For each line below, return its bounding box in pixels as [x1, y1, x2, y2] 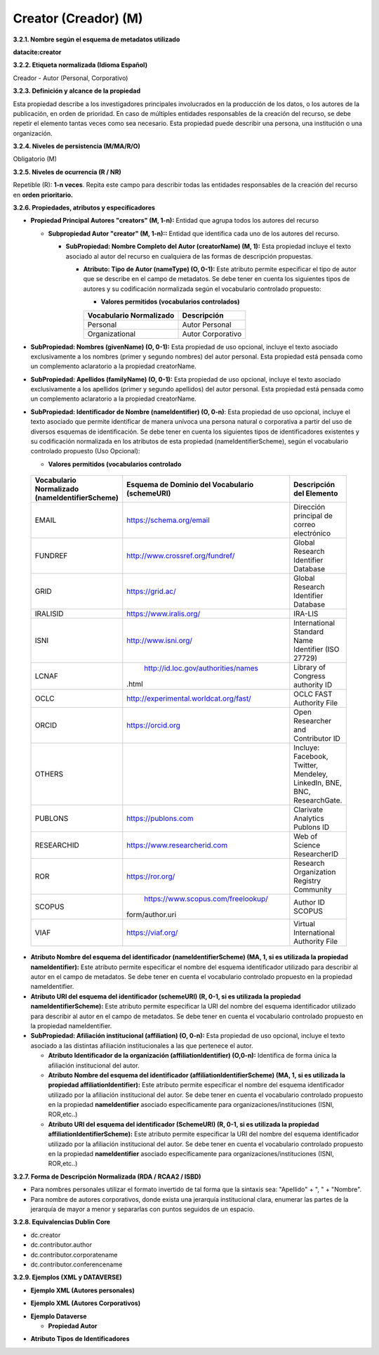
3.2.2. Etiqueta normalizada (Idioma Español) [13, 60, 147, 70]
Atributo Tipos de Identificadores [30, 1335, 130, 1343]
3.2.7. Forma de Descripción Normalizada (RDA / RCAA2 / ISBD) [13, 1172, 201, 1181]
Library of [293, 663, 326, 673]
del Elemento [293, 488, 338, 498]
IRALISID [34, 609, 64, 618]
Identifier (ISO [293, 644, 340, 654]
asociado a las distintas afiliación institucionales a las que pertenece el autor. [30, 1041, 253, 1050]
